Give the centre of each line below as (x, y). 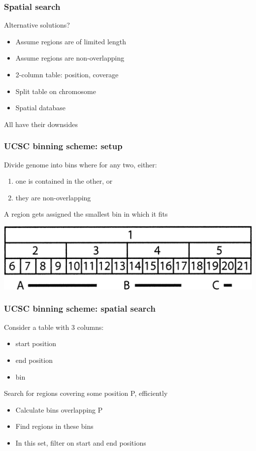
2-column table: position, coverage (67, 74)
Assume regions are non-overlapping (70, 58)
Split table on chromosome (56, 91)
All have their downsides (41, 124)
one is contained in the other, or (64, 181)
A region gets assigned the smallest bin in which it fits (86, 214)
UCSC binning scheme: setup (63, 146)
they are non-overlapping (53, 197)
